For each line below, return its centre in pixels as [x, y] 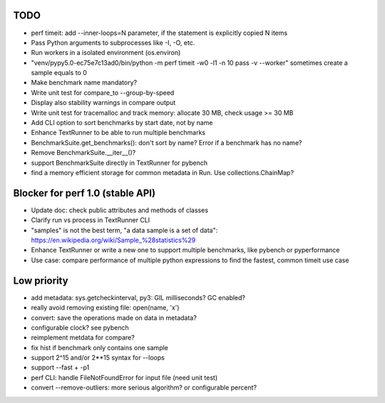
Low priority [41, 280]
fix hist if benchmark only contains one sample [100, 347]
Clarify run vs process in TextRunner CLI [91, 220]
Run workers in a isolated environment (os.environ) [106, 53]
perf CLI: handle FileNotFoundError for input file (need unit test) [124, 377]
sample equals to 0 [59, 73]
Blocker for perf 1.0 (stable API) [84, 193]
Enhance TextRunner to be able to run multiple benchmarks [118, 133]
